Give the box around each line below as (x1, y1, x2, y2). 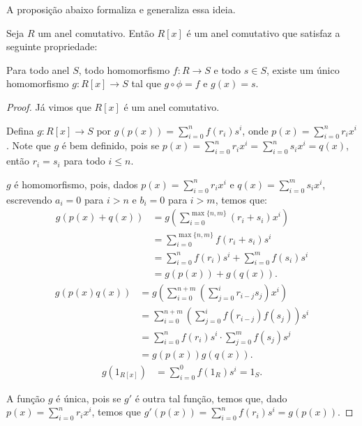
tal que (131, 76, 161, 91)
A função (6, 390, 45, 405)
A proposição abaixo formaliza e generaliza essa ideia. (6, 2, 236, 16)
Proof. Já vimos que (6, 99, 91, 114)
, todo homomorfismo (78, 62, 170, 77)
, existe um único (266, 62, 340, 77)
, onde (242, 123, 269, 137)
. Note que (6, 138, 51, 153)
